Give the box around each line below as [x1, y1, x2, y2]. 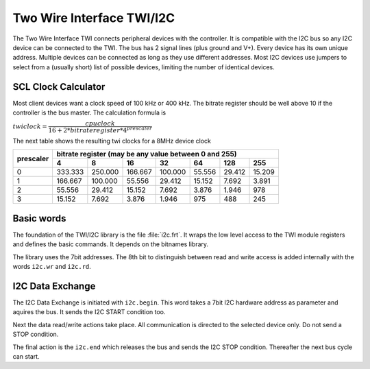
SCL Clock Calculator [12, 81, 106, 93]
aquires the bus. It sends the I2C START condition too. [12, 308, 166, 316]
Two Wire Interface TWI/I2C [12, 10, 175, 25]
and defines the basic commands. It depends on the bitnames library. [12, 240, 209, 248]
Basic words [12, 213, 66, 224]
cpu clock [85, 120, 116, 128]
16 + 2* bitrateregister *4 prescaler [48, 126, 152, 134]
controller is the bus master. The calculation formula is [12, 108, 166, 117]
